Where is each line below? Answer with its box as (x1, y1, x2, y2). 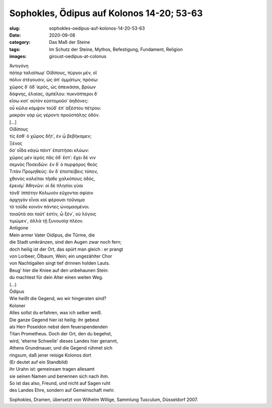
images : (9, 53, 27, 60)
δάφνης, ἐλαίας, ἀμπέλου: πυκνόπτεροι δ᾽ (9, 91, 98, 97)
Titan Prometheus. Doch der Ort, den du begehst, (9, 331, 112, 337)
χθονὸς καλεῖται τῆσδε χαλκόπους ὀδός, (9, 176, 96, 182)
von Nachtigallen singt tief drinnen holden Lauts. (9, 260, 110, 266)
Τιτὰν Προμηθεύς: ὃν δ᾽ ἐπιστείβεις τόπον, (9, 168, 98, 174)
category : (9, 39, 31, 45)
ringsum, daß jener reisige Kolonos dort (9, 352, 92, 358)
